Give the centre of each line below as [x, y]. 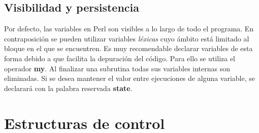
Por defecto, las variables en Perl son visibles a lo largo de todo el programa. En [129, 29]
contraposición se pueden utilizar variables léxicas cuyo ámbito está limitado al [127, 38]
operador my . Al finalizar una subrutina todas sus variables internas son [117, 68]
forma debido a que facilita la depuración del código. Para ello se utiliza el [120, 58]
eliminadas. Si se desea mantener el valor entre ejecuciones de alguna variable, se [129, 78]
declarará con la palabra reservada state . [68, 88]
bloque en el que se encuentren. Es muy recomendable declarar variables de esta [128, 48]
